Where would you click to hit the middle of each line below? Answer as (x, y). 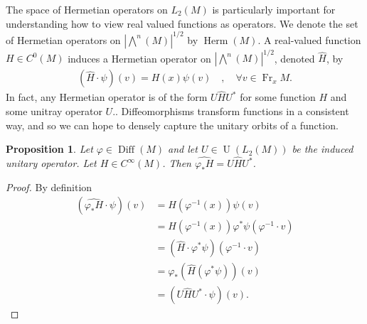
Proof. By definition (49, 187)
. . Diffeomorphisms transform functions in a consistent (231, 111)
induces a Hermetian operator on (139, 58)
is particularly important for (274, 9)
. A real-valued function (309, 39)
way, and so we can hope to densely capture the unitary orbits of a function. (172, 125)
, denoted (294, 58)
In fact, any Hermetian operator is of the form (107, 97)
